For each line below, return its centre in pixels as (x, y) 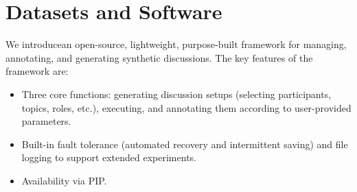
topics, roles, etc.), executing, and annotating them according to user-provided (186, 107)
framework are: (37, 71)
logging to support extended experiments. (109, 157)
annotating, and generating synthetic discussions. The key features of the (159, 57)
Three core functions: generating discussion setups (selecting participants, (176, 94)
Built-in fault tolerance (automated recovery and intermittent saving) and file (185, 144)
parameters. (46, 121)
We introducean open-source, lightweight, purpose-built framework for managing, (176, 44)
